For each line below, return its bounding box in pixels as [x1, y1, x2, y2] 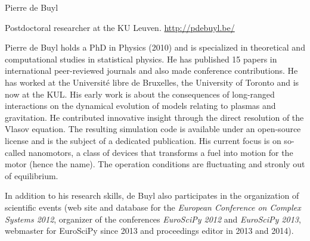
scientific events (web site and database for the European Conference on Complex [5, 201, 301, 213]
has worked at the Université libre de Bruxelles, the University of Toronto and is [5, 76, 299, 88]
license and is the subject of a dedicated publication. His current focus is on [5, 134, 281, 146]
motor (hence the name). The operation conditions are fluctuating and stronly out [5, 158, 305, 170]
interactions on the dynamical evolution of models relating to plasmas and [5, 99, 276, 112]
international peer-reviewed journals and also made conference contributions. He [5, 64, 298, 77]
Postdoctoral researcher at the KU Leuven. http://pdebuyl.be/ [5, 21, 235, 33]
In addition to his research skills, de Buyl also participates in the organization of [5, 189, 299, 202]
